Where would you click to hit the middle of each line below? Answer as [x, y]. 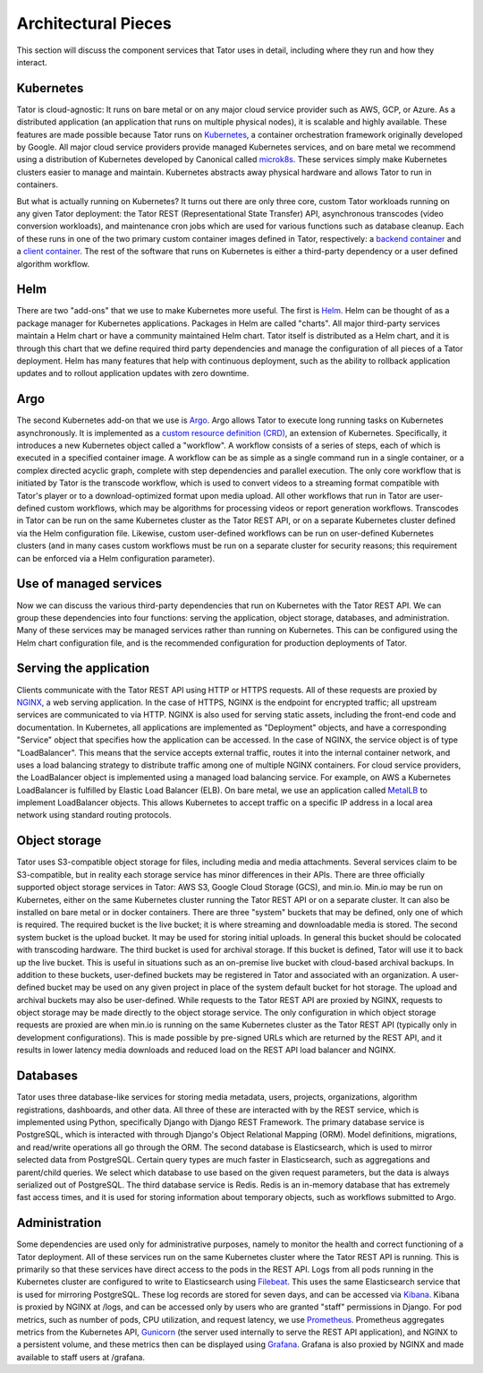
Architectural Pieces [94, 23]
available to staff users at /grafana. [81, 1357]
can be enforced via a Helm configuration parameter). [116, 558]
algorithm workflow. [53, 263]
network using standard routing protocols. [94, 815]
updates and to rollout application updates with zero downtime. [133, 373]
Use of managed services [89, 584]
